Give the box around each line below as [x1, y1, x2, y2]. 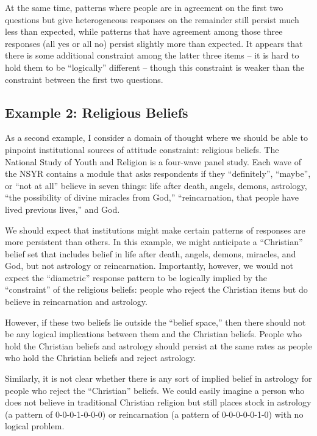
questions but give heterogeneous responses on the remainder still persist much [5, 13, 299, 26]
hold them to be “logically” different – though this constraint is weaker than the [5, 60, 305, 73]
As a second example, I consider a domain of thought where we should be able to [5, 131, 308, 144]
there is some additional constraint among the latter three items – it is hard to [5, 49, 299, 62]
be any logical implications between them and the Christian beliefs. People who [5, 327, 302, 340]
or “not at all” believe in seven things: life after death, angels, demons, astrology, [5, 179, 307, 191]
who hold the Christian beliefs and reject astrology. [5, 351, 196, 364]
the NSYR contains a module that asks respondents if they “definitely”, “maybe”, [5, 167, 311, 180]
